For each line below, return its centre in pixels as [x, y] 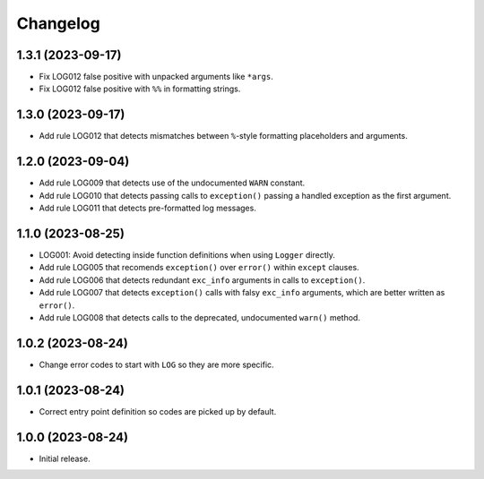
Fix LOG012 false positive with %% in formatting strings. [140, 89]
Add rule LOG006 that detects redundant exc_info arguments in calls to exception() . [202, 280]
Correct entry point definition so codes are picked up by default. [158, 411]
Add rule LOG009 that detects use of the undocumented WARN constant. [172, 183]
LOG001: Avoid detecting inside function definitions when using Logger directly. [187, 254]
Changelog [58, 23]
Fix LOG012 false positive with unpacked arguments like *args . [156, 77]
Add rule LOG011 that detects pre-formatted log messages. [148, 208]
